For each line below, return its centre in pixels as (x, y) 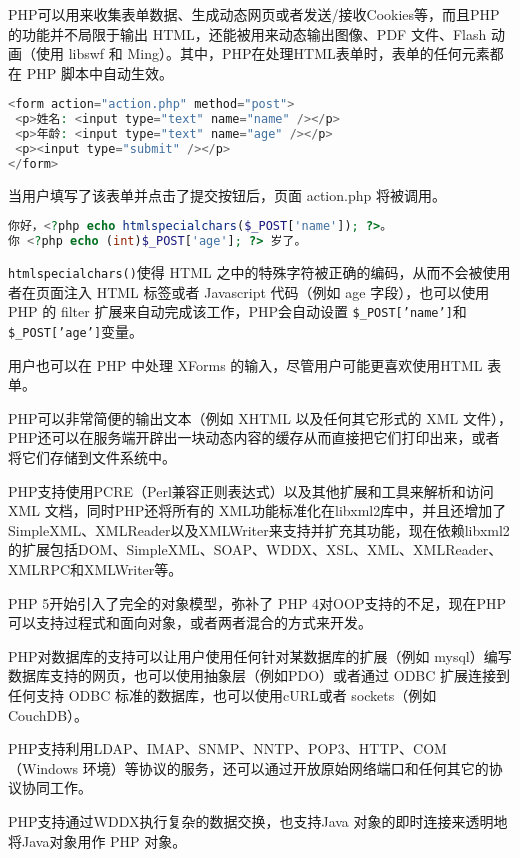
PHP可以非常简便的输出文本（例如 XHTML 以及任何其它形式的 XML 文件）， (260, 417)
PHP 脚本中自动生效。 (99, 72)
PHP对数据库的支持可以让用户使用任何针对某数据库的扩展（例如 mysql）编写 (260, 655)
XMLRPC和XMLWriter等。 (95, 569)
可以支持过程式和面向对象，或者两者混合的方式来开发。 (190, 622)
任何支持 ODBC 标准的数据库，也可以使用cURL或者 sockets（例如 (222, 694)
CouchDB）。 (48, 714)
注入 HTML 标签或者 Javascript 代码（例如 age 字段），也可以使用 (276, 291)
